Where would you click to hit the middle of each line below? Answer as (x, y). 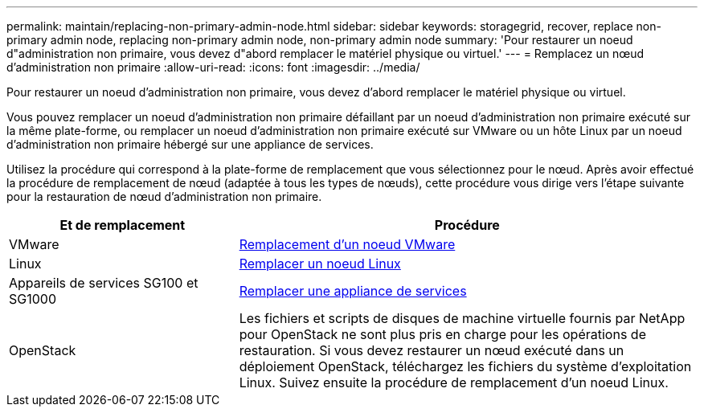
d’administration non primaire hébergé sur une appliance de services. (190, 144)
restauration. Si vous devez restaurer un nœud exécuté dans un (432, 350)
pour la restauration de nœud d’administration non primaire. (164, 196)
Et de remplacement (123, 225)
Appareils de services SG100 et (104, 283)
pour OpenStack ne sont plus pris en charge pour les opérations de (442, 334)
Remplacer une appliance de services (353, 291)
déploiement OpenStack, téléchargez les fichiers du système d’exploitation (465, 366)
